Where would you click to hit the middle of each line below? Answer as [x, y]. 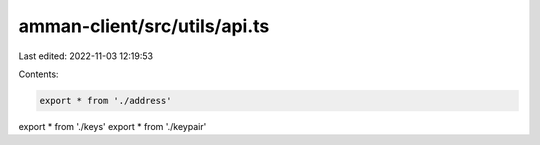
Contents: [38, 74]
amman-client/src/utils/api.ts [144, 26]
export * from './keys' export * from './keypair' [112, 126]
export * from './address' [105, 100]
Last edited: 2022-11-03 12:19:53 [86, 56]
